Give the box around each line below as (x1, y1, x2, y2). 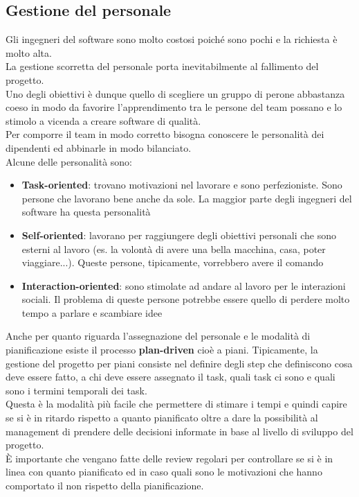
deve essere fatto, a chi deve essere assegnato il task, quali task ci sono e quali (6, 369, 335, 384)
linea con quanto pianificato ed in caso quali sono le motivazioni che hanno (6, 464, 322, 479)
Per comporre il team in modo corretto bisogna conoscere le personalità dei (6, 127, 324, 141)
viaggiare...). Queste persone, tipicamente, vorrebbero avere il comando (21, 255, 324, 270)
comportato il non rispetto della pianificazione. (6, 478, 204, 493)
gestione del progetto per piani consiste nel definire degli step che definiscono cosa (6, 356, 353, 370)
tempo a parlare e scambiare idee (21, 305, 163, 320)
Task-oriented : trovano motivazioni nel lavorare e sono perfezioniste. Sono (21, 177, 342, 192)
